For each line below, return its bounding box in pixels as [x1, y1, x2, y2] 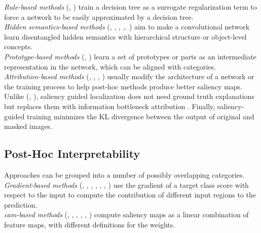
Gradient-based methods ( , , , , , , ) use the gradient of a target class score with [4, 179, 249, 190]
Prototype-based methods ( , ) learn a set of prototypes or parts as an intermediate [4, 51, 256, 61]
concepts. [4, 41, 33, 52]
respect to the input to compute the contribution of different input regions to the [4, 189, 256, 200]
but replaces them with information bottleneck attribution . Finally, [4, 101, 215, 111]
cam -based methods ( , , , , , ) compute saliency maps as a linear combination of [4, 209, 249, 220]
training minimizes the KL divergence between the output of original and [27, 111, 254, 121]
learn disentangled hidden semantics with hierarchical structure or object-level [4, 31, 247, 42]
